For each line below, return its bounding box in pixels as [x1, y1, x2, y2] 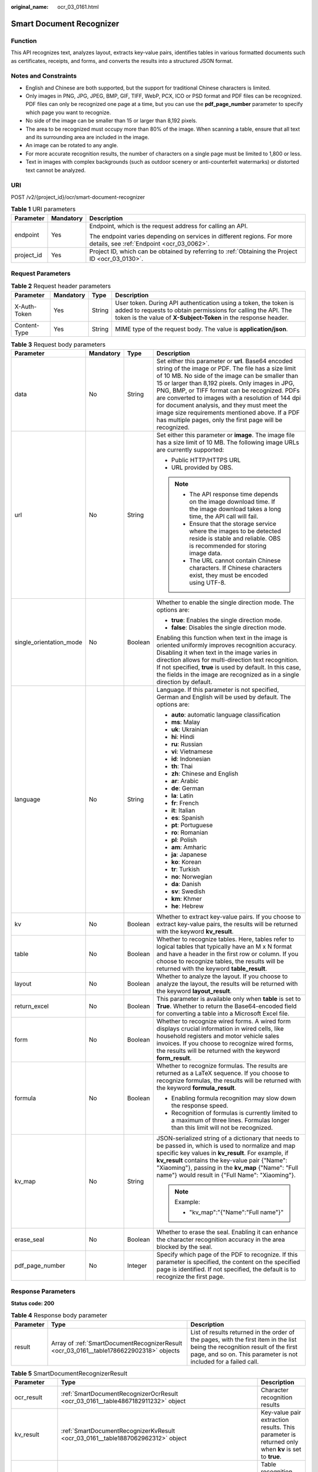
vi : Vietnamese [171, 748, 213, 755]
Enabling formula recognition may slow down [171, 1094, 296, 1102]
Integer [127, 1262, 147, 1269]
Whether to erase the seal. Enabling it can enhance [156, 1228, 299, 1236]
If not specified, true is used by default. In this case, [156, 663, 302, 671]
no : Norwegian [171, 873, 213, 880]
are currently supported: [156, 446, 224, 453]
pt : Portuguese [171, 821, 213, 829]
